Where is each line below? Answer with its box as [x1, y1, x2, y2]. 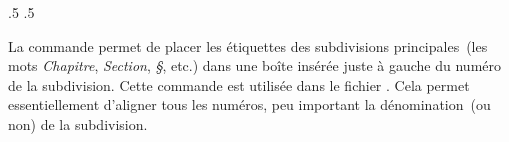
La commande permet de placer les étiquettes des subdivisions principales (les [8, 35, 488, 56]
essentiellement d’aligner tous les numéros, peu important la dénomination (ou [8, 94, 491, 115]
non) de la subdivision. [8, 113, 148, 134]
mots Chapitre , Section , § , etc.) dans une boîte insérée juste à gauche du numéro [8, 55, 502, 76]
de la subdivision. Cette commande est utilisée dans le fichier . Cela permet [8, 74, 470, 95]
